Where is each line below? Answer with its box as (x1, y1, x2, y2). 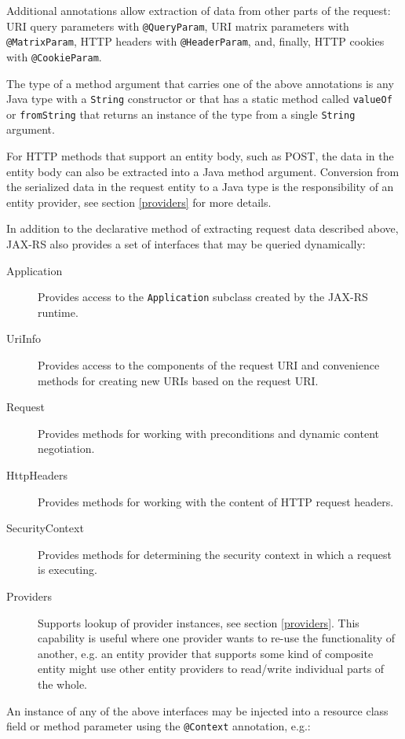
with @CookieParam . (6, 48, 102, 64)
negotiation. (38, 440, 95, 457)
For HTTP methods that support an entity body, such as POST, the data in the (6, 148, 394, 164)
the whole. (38, 675, 87, 692)
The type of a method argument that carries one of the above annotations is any (6, 75, 394, 91)
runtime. (38, 303, 78, 320)
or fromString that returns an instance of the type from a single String (6, 105, 356, 122)
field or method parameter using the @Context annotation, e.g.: (6, 718, 311, 734)
